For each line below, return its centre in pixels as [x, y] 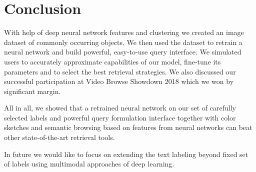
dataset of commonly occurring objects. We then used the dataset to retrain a [123, 42]
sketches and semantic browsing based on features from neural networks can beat [128, 127]
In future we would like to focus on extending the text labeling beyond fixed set [126, 154]
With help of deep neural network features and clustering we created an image [124, 32]
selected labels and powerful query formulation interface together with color [120, 117]
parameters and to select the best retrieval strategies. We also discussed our [120, 71]
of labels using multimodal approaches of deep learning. [89, 164]
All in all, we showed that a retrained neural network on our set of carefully [120, 108]
